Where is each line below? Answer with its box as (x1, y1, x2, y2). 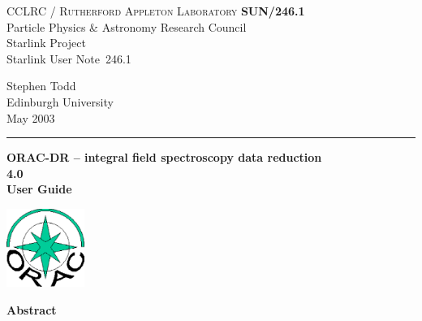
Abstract (6, 301, 57, 318)
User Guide (6, 180, 72, 197)
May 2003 (6, 109, 55, 126)
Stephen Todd (6, 77, 76, 94)
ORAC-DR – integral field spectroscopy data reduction (6, 149, 322, 166)
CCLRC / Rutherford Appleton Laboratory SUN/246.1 (6, 2, 305, 19)
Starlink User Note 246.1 (6, 50, 131, 67)
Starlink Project (6, 34, 86, 51)
